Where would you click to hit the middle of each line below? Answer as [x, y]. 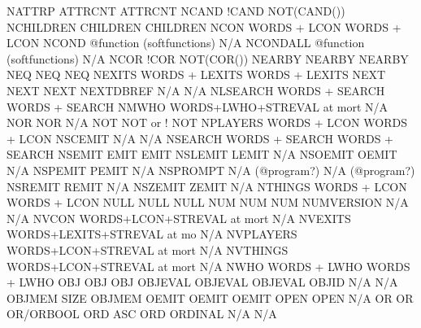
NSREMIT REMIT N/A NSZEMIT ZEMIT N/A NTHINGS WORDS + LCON [207, 186]
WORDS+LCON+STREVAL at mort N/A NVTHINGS [148, 249]
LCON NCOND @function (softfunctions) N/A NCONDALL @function [186, 43]
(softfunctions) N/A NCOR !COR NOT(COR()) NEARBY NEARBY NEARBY [208, 58]
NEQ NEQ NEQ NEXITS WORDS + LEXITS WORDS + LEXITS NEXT [196, 74]
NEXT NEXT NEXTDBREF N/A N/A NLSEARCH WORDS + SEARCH [196, 90]
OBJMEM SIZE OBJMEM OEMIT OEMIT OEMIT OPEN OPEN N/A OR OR [210, 297]
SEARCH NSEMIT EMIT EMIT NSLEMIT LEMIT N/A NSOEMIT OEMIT [202, 154]
